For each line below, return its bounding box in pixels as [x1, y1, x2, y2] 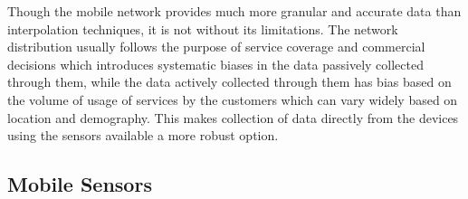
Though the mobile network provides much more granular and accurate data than [7, 2, 462, 20]
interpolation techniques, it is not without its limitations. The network [7, 19, 398, 38]
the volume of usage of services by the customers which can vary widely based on [7, 90, 458, 109]
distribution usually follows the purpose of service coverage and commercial [7, 37, 425, 56]
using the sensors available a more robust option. [7, 126, 279, 145]
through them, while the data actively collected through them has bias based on [7, 72, 452, 91]
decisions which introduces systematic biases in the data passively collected [7, 54, 424, 73]
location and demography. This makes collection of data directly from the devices [7, 108, 459, 127]
